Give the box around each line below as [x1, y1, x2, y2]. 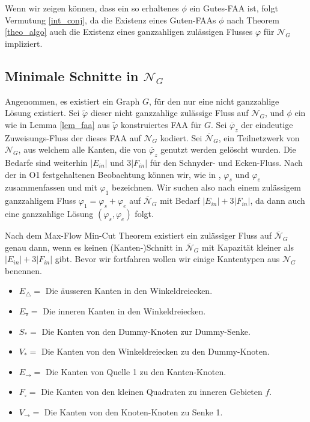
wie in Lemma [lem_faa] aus [5, 118, 110, 130]
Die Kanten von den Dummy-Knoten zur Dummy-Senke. [41, 325, 251, 337]
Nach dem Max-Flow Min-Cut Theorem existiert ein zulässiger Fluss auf [5, 228, 272, 241]
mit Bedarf [160, 194, 200, 207]
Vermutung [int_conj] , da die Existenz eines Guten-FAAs [5, 13, 216, 26]
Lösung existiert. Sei [5, 106, 80, 119]
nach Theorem [226, 13, 279, 26]
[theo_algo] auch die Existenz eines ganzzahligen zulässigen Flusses [5, 25, 253, 38]
